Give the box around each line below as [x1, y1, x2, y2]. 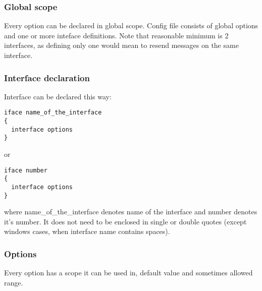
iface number [4, 166, 47, 174]
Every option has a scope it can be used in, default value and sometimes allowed [4, 267, 253, 278]
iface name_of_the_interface [4, 109, 102, 117]
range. [4, 277, 23, 287]
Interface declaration [4, 71, 90, 84]
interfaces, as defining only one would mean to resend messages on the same [4, 40, 239, 50]
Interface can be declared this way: [4, 91, 112, 101]
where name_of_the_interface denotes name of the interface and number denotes [4, 206, 257, 217]
